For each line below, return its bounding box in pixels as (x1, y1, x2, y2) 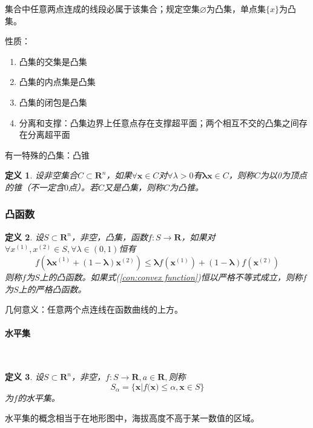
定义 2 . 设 (5, 230, 44, 243)
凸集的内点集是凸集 (19, 75, 96, 88)
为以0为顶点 (260, 169, 307, 182)
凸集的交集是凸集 (19, 55, 87, 67)
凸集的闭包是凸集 (19, 95, 87, 108)
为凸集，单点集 (206, 2, 266, 15)
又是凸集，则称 (104, 180, 164, 193)
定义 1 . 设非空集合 (5, 169, 77, 182)
